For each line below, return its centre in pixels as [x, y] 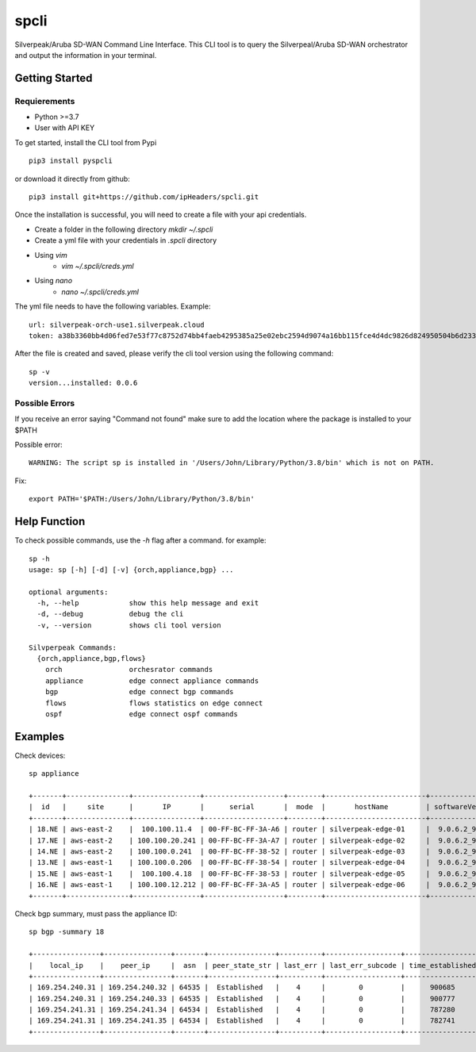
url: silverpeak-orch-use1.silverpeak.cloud [117, 324]
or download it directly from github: [72, 179]
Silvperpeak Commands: [73, 647]
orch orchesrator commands [129, 670]
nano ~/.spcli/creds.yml [100, 292]
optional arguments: [69, 592]
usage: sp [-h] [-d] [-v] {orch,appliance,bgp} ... [131, 570]
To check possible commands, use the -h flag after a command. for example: [140, 540]
